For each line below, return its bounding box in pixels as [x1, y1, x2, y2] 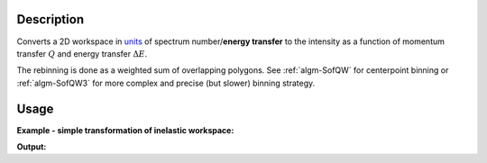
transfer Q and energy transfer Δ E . [16, 48, 148, 59]
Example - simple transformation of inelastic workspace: [16, 124, 234, 135]
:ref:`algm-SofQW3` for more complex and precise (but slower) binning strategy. [16, 77, 316, 88]
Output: [16, 140, 47, 152]
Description [16, 12, 85, 27]
